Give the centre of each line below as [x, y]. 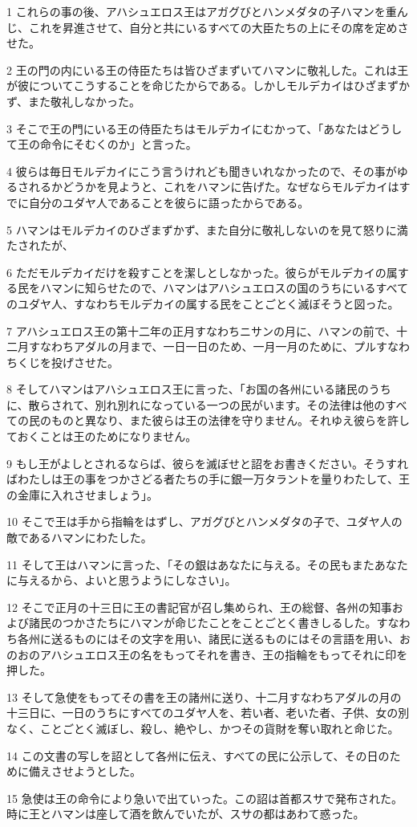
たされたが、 [40, 245]
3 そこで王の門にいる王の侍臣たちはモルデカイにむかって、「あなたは [188, 128]
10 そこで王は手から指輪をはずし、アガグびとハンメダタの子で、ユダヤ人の [204, 521]
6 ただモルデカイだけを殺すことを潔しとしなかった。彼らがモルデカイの [196, 272]
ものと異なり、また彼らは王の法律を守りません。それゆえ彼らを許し [231, 420]
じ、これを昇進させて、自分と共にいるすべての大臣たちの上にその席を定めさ [208, 27]
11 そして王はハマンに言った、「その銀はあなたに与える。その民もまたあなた [207, 564]
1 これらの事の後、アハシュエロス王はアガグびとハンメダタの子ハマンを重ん [207, 11]
